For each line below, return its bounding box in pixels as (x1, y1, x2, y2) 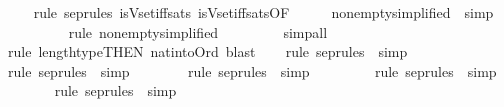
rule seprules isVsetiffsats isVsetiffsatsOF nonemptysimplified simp (33, 2, 494, 22)
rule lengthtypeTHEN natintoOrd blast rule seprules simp (7, 41, 408, 62)
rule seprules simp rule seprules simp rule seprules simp (7, 60, 497, 81)
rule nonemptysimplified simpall (68, 21, 328, 42)
